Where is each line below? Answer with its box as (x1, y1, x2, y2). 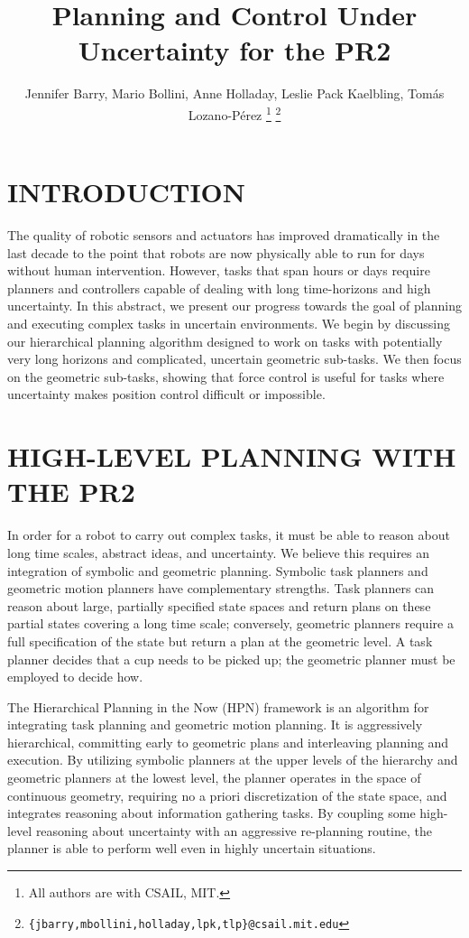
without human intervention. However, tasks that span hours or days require (7, 261, 430, 280)
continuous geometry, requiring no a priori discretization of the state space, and (7, 785, 447, 804)
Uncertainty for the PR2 (78, 32, 391, 69)
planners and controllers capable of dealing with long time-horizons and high (7, 278, 431, 297)
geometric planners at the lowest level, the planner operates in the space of (7, 768, 421, 787)
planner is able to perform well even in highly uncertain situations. (7, 839, 376, 858)
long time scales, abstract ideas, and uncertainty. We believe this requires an (7, 543, 430, 562)
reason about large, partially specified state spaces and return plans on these (7, 596, 431, 615)
